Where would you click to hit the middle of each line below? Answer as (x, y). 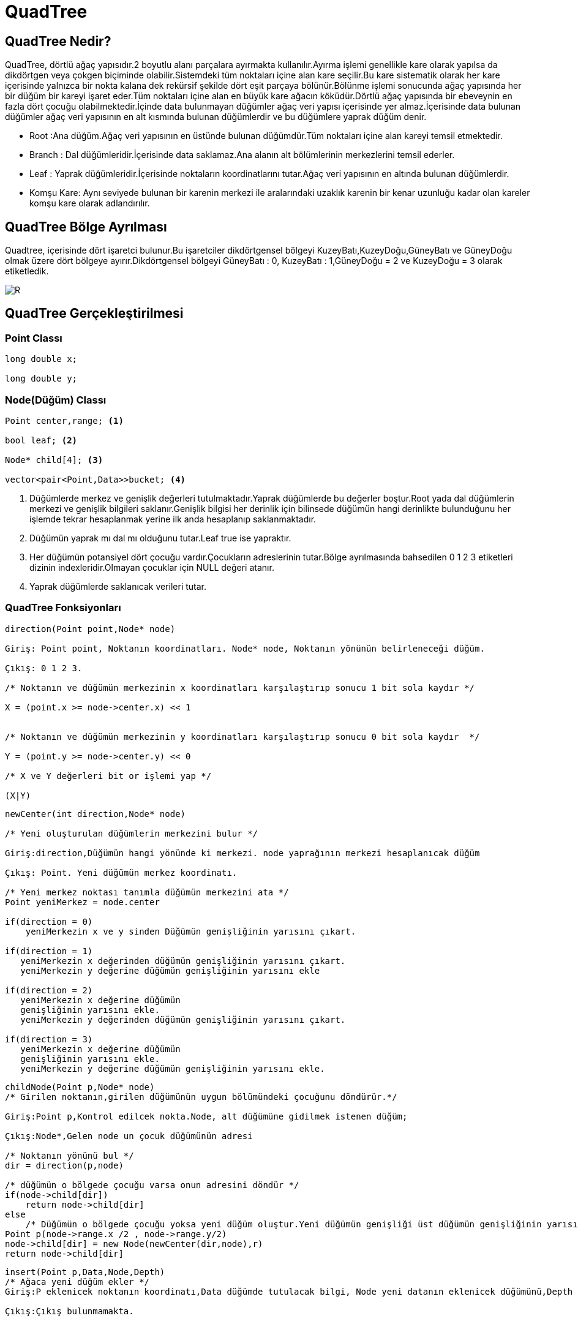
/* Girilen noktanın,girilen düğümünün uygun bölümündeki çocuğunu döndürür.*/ (201, 1097)
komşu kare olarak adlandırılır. (90, 203)
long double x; (41, 359)
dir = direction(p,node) (64, 1165)
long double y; (41, 379)
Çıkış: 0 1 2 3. (44, 668)
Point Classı (34, 338)
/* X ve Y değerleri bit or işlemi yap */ (108, 776)
